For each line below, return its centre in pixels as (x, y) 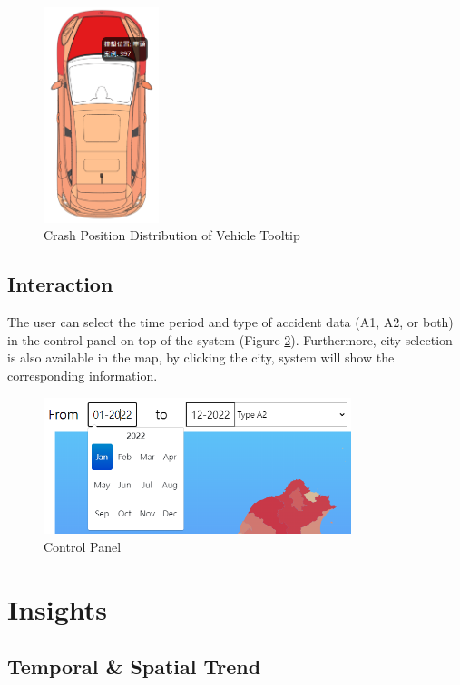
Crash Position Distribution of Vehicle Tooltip (172, 235)
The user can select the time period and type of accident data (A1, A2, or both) (230, 322)
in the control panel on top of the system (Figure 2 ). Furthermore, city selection (230, 339)
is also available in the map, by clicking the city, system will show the (201, 357)
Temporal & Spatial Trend (134, 666)
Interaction (60, 284)
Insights (58, 608)
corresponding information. (83, 375)
